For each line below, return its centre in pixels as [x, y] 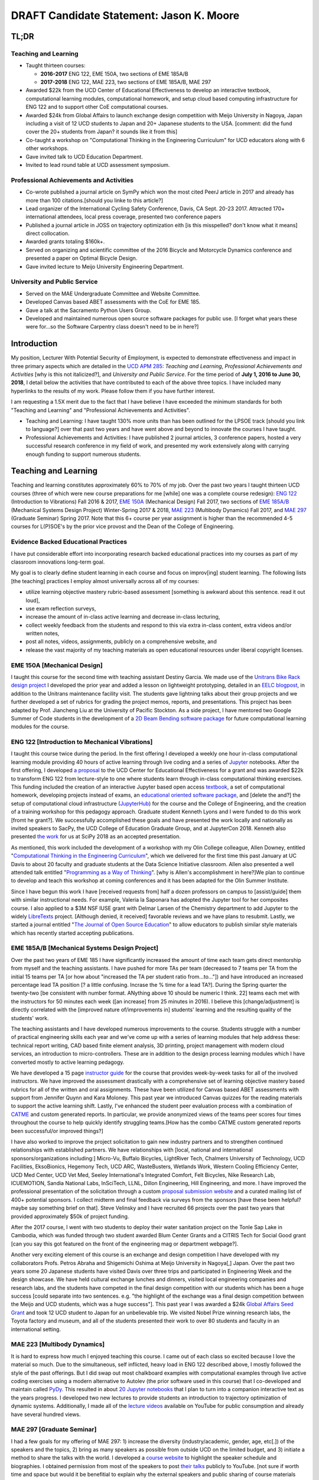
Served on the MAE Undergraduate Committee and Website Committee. [113, 294]
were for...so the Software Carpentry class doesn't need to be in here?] [112, 327]
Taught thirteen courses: [56, 66]
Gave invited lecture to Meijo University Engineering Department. [105, 266]
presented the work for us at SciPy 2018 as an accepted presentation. [96, 836]
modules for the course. [40, 727]
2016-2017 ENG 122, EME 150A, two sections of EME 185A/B [114, 73]
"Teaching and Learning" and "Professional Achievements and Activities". [100, 410]
